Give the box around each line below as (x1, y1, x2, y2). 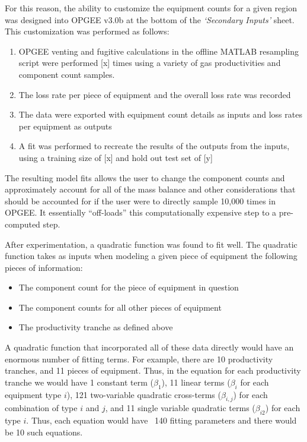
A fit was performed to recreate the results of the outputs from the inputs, (18, 140, 290, 152)
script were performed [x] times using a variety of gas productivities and (18, 56, 281, 69)
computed (5, 217, 40, 230)
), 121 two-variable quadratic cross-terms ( (66, 388, 221, 400)
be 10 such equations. (5, 425, 83, 438)
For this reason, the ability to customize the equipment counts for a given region (5, 2, 297, 14)
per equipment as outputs (18, 119, 112, 132)
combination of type (5, 402, 78, 414)
